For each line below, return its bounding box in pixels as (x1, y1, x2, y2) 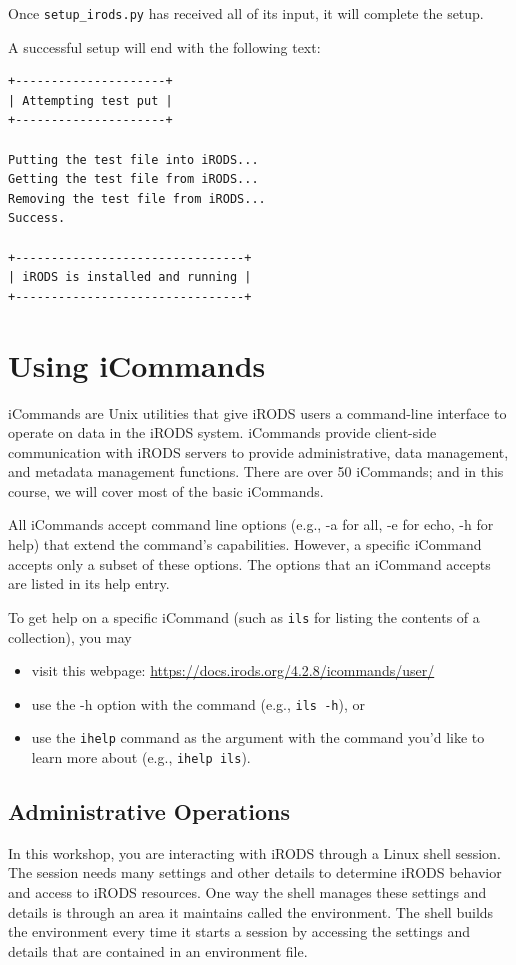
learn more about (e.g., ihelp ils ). (31, 747, 251, 767)
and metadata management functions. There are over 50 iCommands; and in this (8, 461, 504, 482)
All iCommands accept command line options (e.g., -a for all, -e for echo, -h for (8, 514, 494, 535)
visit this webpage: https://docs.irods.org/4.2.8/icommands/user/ (31, 660, 435, 681)
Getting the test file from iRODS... (8, 172, 259, 187)
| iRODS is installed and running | (8, 270, 252, 285)
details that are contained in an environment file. (8, 940, 308, 961)
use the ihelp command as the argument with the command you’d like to (31, 727, 485, 748)
